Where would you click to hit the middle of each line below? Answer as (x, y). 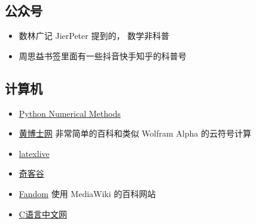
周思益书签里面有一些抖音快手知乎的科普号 (103, 55)
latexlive (34, 153)
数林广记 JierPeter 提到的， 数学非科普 (94, 36)
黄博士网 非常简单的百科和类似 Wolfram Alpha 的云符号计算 (135, 133)
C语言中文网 (43, 214)
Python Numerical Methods (70, 113)
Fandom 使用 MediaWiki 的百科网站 (87, 193)
